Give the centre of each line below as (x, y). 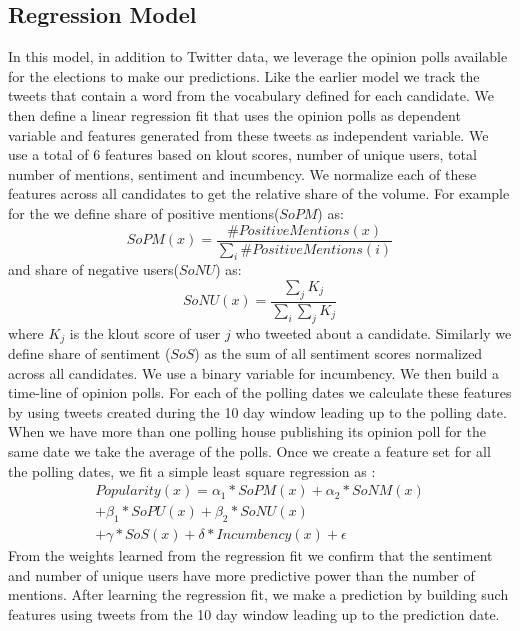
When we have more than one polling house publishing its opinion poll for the (247, 431)
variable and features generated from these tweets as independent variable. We (248, 134)
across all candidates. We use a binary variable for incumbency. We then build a (253, 372)
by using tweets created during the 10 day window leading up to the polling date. (257, 411)
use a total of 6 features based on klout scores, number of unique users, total (242, 154)
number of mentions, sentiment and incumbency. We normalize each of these (242, 173)
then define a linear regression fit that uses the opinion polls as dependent (234, 114)
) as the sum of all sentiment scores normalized (338, 353)
